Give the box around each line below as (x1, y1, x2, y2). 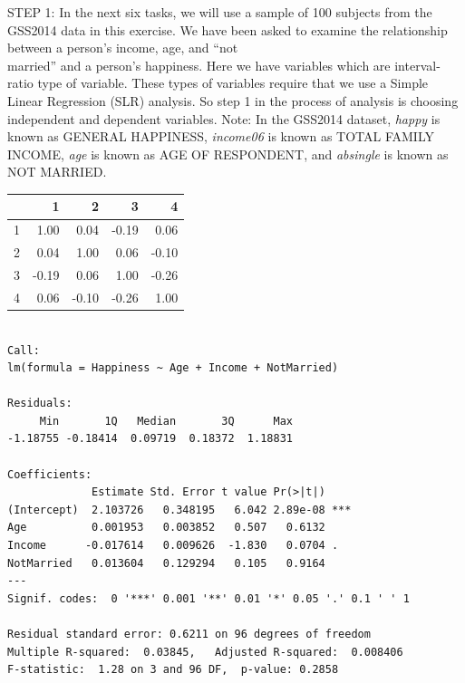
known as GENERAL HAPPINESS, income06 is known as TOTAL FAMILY (7, 127, 435, 146)
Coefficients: (7, 467, 92, 481)
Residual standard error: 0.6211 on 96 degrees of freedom (7, 628, 371, 640)
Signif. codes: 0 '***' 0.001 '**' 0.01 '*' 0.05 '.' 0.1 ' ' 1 (7, 592, 410, 605)
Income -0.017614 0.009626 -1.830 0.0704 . (7, 539, 339, 553)
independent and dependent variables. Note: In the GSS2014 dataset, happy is (7, 109, 441, 128)
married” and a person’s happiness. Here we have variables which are (7, 55, 391, 74)
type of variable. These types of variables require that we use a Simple (37, 73, 429, 92)
